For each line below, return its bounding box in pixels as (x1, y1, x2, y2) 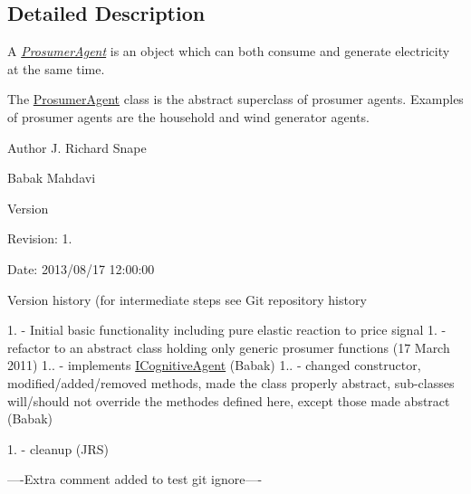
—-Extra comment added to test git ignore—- (7, 470, 263, 489)
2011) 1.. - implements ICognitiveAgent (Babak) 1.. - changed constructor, (7, 356, 421, 375)
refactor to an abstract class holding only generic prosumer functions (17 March (7, 337, 450, 356)
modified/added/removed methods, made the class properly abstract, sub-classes (7, 373, 455, 392)
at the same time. (7, 59, 105, 78)
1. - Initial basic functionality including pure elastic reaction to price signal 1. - (7, 320, 447, 339)
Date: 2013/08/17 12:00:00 (7, 259, 155, 278)
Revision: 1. (7, 229, 72, 248)
